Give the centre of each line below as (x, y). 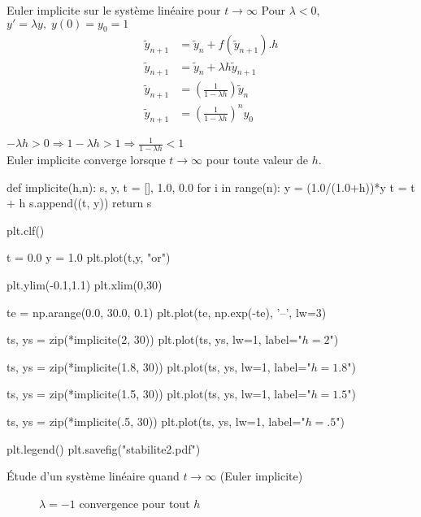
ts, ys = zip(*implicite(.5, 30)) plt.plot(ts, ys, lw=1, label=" (156, 421)
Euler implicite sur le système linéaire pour (114, 10)
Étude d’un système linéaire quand (93, 476)
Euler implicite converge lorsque (86, 159)
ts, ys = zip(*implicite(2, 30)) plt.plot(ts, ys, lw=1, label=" (154, 339)
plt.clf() (26, 230)
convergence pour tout (135, 503)
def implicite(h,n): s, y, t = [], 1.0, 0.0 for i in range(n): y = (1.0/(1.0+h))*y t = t (211, 187)
